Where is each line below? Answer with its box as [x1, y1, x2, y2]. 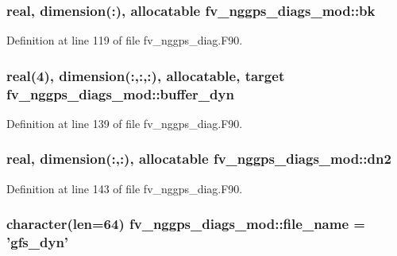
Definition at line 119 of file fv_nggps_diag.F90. [6, 32, 243, 48]
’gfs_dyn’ [6, 232, 69, 252]
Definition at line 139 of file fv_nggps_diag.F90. [6, 114, 243, 131]
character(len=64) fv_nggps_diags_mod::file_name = [6, 214, 365, 234]
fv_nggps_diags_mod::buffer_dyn [6, 83, 234, 103]
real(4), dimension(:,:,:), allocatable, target [6, 65, 285, 85]
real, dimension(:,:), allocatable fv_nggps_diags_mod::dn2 [6, 149, 391, 169]
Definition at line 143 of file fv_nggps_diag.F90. [6, 180, 243, 196]
